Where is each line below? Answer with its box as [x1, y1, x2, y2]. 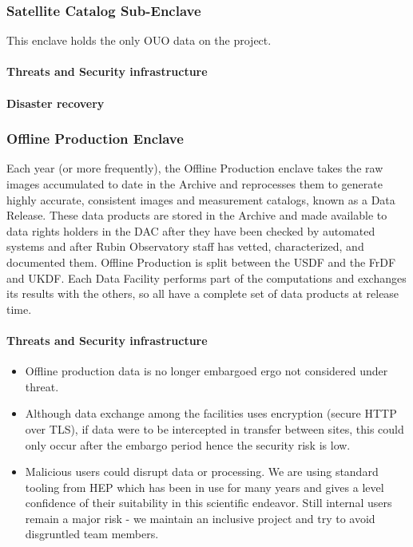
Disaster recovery [6, 94, 105, 111]
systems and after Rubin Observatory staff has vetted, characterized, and [6, 238, 364, 255]
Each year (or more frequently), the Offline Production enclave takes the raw [6, 160, 383, 176]
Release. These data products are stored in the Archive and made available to [6, 207, 387, 224]
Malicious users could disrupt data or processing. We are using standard [25, 463, 379, 480]
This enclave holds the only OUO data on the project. [6, 32, 272, 49]
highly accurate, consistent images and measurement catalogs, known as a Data [6, 191, 395, 208]
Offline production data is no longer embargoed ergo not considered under [25, 363, 388, 379]
